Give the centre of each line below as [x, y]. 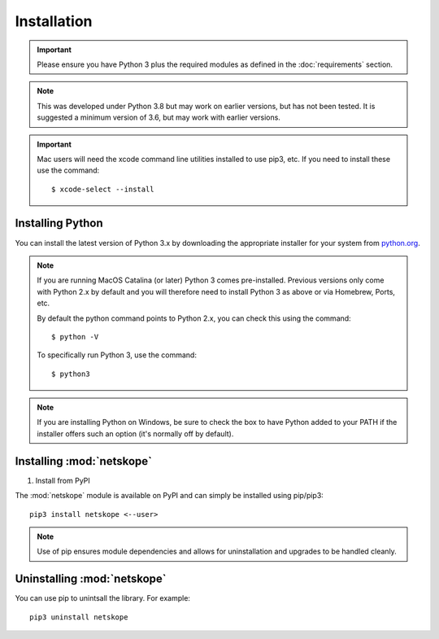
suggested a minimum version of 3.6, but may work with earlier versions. [159, 117]
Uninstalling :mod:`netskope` [91, 579]
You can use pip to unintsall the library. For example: [103, 598]
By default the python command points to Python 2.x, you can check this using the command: [194, 318]
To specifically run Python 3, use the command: [117, 355]
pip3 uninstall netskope [79, 617]
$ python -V [75, 337]
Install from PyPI [63, 480]
